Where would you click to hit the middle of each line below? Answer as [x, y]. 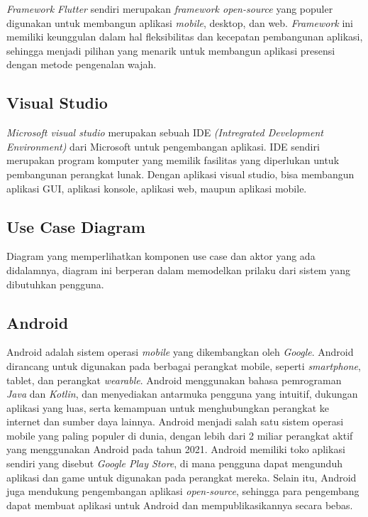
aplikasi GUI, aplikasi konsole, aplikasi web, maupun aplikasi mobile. [157, 188]
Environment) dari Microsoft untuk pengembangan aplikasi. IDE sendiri [163, 146]
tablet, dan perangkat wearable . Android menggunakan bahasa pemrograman [174, 380]
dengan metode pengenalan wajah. [82, 64]
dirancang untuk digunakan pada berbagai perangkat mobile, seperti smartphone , [184, 365]
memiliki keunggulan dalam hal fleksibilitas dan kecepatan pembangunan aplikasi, [185, 37]
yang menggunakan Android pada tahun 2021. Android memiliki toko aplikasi [176, 449]
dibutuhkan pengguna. [55, 284]
